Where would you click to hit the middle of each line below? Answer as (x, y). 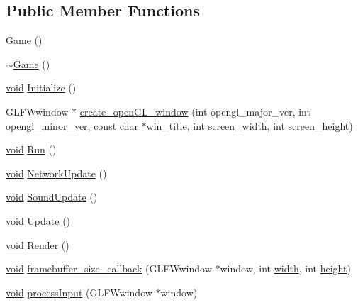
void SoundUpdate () (52, 197)
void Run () (31, 149)
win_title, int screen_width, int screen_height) (250, 125)
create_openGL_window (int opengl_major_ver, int (195, 111)
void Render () (38, 244)
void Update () (38, 220)
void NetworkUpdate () (56, 173)
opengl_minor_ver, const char (72, 125)
